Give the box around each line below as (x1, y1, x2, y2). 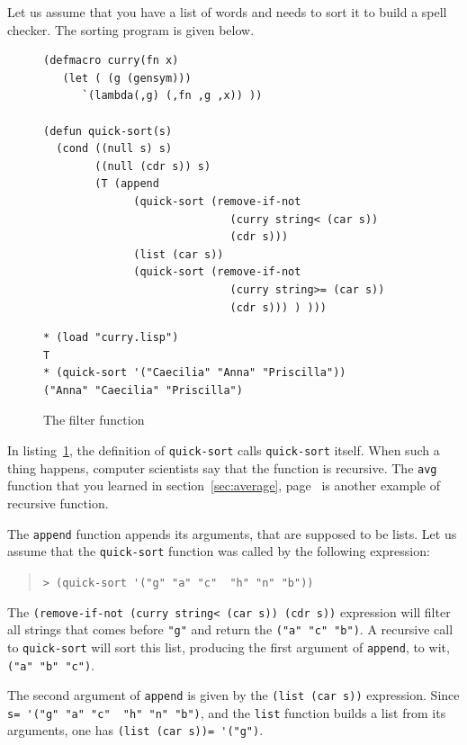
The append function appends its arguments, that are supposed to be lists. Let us (7, 524, 457, 543)
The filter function (43, 410, 145, 429)
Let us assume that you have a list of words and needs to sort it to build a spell (7, 3, 447, 21)
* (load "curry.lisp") (43, 331, 179, 345)
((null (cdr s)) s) (94, 159, 211, 173)
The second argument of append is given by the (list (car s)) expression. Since (7, 686, 460, 705)
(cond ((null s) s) (56, 142, 173, 156)
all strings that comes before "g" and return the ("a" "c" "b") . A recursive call (7, 620, 454, 639)
